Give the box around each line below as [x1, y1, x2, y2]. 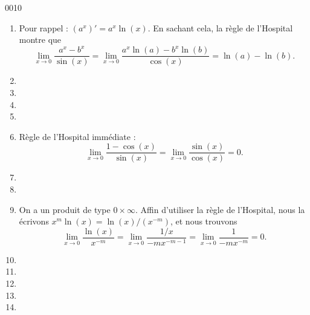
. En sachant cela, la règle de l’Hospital [147, 21, 293, 34]
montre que [19, 33, 62, 46]
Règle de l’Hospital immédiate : [19, 130, 136, 142]
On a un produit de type [19, 203, 111, 215]
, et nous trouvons [170, 215, 237, 227]
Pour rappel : [19, 21, 68, 34]
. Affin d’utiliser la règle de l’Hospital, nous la [135, 203, 305, 215]
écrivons [19, 215, 49, 227]
